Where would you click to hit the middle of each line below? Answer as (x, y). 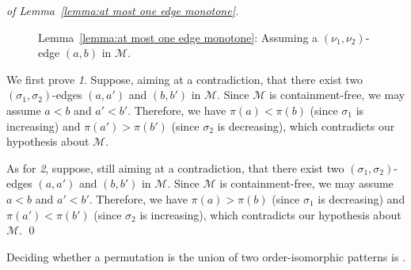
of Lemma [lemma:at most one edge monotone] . (123, 10)
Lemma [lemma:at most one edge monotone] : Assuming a (178, 37)
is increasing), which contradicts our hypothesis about (270, 214)
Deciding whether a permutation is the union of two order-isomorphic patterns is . (206, 256)
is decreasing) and (362, 198)
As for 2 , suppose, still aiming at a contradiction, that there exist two (175, 167)
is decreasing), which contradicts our (306, 125)
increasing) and (44, 125)
